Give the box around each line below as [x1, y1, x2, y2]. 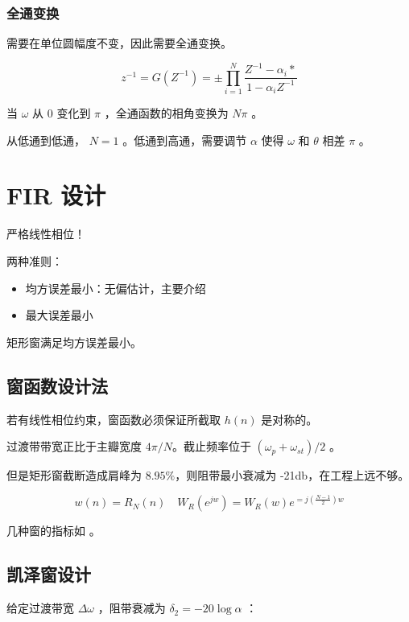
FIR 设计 [6, 179, 106, 212]
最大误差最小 [25, 307, 93, 323]
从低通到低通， [6, 131, 85, 148]
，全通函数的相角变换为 [104, 105, 229, 122]
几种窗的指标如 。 [6, 522, 101, 539]
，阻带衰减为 [97, 599, 166, 616]
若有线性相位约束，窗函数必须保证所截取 [6, 410, 221, 427]
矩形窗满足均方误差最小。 [6, 333, 142, 350]
